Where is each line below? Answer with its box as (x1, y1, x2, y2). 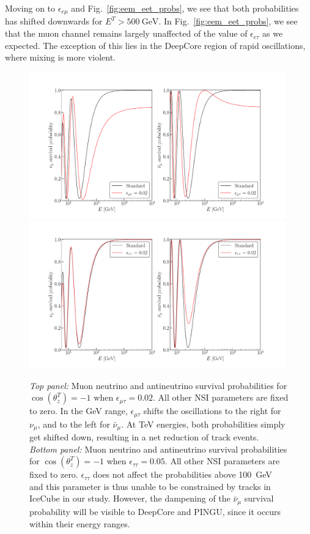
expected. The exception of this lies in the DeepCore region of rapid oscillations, (5, 39, 306, 51)
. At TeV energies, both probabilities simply (121, 417, 286, 430)
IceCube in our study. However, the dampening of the (29, 492, 231, 505)
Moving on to (5, 2, 56, 14)
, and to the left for (37, 417, 110, 430)
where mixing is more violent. (5, 51, 116, 64)
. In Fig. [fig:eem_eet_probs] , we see (158, 15, 298, 28)
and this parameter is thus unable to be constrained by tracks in (29, 480, 271, 492)
